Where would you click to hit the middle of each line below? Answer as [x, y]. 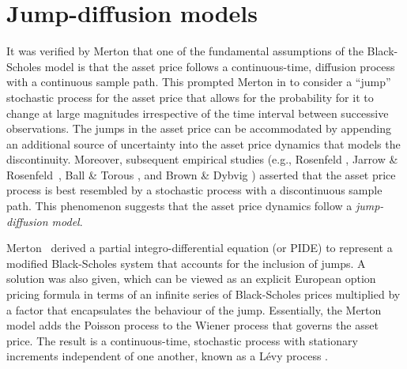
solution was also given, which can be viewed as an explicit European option [191, 279]
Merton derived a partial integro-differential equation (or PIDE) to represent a [200, 248]
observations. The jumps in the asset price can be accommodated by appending [199, 128]
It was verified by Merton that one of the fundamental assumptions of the [185, 51]
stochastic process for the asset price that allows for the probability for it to [190, 97]
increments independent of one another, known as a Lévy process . [168, 356]
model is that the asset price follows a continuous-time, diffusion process [220, 66]
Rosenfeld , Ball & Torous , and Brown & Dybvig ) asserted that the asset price [201, 174]
